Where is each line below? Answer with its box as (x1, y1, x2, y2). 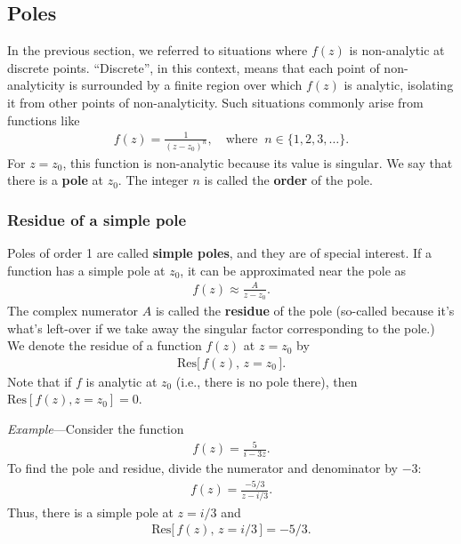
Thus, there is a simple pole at (7, 502, 174, 521)
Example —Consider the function (7, 419, 184, 437)
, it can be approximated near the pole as (180, 260, 407, 279)
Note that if (7, 372, 72, 390)
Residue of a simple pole (7, 208, 187, 230)
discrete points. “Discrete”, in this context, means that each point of (7, 58, 380, 76)
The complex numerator (7, 300, 139, 319)
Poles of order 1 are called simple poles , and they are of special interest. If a (7, 244, 433, 261)
